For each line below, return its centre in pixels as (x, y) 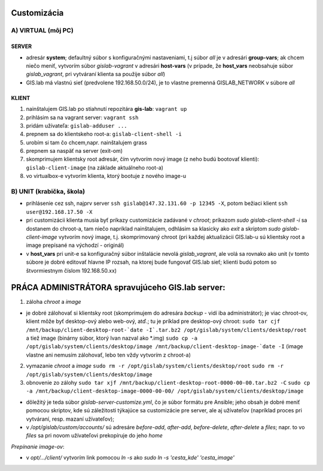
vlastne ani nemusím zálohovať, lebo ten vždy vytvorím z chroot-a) (109, 355)
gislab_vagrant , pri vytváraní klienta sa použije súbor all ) (96, 74)
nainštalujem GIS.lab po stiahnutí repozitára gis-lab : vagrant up (106, 109)
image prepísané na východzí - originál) (75, 245)
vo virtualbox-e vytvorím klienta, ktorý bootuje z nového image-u (106, 176)
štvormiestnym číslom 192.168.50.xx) (71, 270)
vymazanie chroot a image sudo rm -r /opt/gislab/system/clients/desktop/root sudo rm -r (155, 366)
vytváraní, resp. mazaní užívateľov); (70, 419)
